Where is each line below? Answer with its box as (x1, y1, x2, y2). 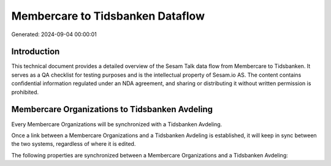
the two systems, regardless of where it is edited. (11, 140, 136, 148)
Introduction (11, 47, 60, 57)
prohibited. (11, 88, 39, 96)
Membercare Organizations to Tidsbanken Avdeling (11, 104, 213, 115)
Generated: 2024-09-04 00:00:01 (11, 31, 97, 38)
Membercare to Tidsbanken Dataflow (11, 9, 205, 23)
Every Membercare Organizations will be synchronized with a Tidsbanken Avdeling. (11, 120, 223, 128)
